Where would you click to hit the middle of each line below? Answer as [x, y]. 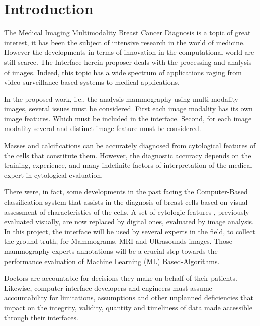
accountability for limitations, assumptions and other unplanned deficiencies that [129, 298]
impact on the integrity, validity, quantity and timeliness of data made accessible [128, 307]
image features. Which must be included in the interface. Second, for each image [128, 118]
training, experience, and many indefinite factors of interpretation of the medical [128, 165]
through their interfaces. [41, 317]
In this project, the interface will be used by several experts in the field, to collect [130, 231]
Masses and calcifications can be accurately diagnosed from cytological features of [130, 145]
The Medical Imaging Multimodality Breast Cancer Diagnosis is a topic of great [127, 32]
